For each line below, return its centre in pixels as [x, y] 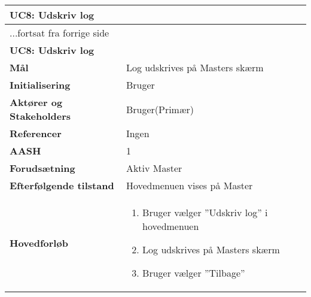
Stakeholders [40, 116]
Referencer [36, 133]
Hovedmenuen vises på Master [189, 185]
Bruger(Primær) [160, 109]
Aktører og [36, 102]
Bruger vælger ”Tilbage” [194, 273]
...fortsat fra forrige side [60, 33]
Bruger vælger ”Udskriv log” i [205, 212]
